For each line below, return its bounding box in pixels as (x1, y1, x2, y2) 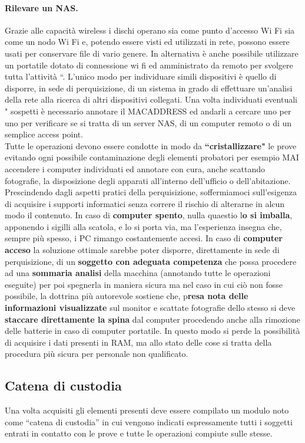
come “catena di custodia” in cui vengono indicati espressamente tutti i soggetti (5, 415, 293, 428)
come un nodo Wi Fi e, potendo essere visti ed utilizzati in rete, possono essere (5, 35, 290, 48)
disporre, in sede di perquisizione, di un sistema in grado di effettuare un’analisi (5, 81, 293, 94)
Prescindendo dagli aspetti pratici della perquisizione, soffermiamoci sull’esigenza (5, 186, 297, 198)
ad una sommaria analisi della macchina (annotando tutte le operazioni (5, 267, 271, 279)
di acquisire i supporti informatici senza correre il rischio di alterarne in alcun (5, 197, 285, 209)
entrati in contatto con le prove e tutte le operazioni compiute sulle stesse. (5, 427, 273, 439)
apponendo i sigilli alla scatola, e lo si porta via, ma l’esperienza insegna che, (5, 220, 282, 232)
